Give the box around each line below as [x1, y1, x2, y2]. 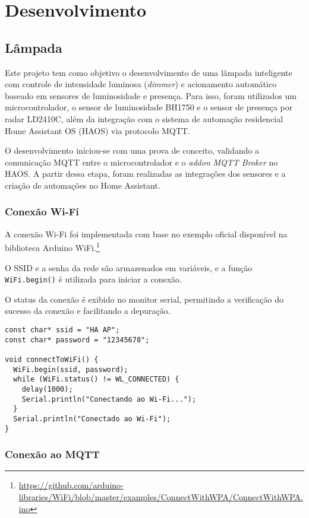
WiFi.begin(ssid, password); [13, 365, 128, 374]
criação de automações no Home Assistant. [5, 179, 160, 191]
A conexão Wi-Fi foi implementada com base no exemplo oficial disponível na [5, 227, 288, 240]
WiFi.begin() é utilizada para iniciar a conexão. [5, 273, 182, 285]
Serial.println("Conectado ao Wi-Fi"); [13, 414, 171, 423]
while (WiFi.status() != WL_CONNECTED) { [13, 375, 179, 384]
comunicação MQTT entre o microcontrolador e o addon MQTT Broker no [5, 155, 278, 168]
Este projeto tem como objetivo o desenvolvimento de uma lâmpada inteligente [5, 66, 292, 78]
